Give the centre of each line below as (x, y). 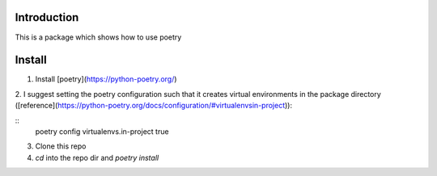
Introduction (47, 17)
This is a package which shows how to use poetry (98, 37)
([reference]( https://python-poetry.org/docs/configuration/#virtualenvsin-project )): (154, 106)
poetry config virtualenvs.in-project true (102, 131)
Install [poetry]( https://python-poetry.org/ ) (106, 79)
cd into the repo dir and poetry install (97, 157)
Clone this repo (61, 146)
